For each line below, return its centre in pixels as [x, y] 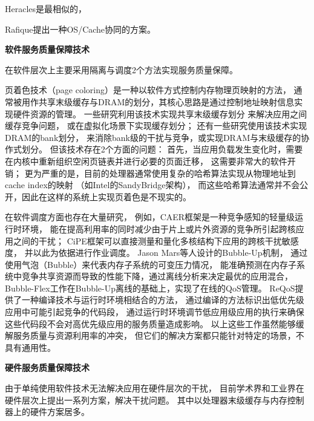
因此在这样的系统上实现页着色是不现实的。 [106, 196]
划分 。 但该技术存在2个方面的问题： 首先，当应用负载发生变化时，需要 [162, 149]
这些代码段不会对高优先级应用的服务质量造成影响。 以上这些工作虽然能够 [150, 323]
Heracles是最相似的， [46, 8]
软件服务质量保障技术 [47, 49]
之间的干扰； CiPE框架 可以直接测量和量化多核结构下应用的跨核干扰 [147, 240]
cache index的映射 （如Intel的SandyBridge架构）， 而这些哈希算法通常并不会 [152, 185]
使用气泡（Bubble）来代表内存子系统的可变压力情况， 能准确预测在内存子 [151, 264]
